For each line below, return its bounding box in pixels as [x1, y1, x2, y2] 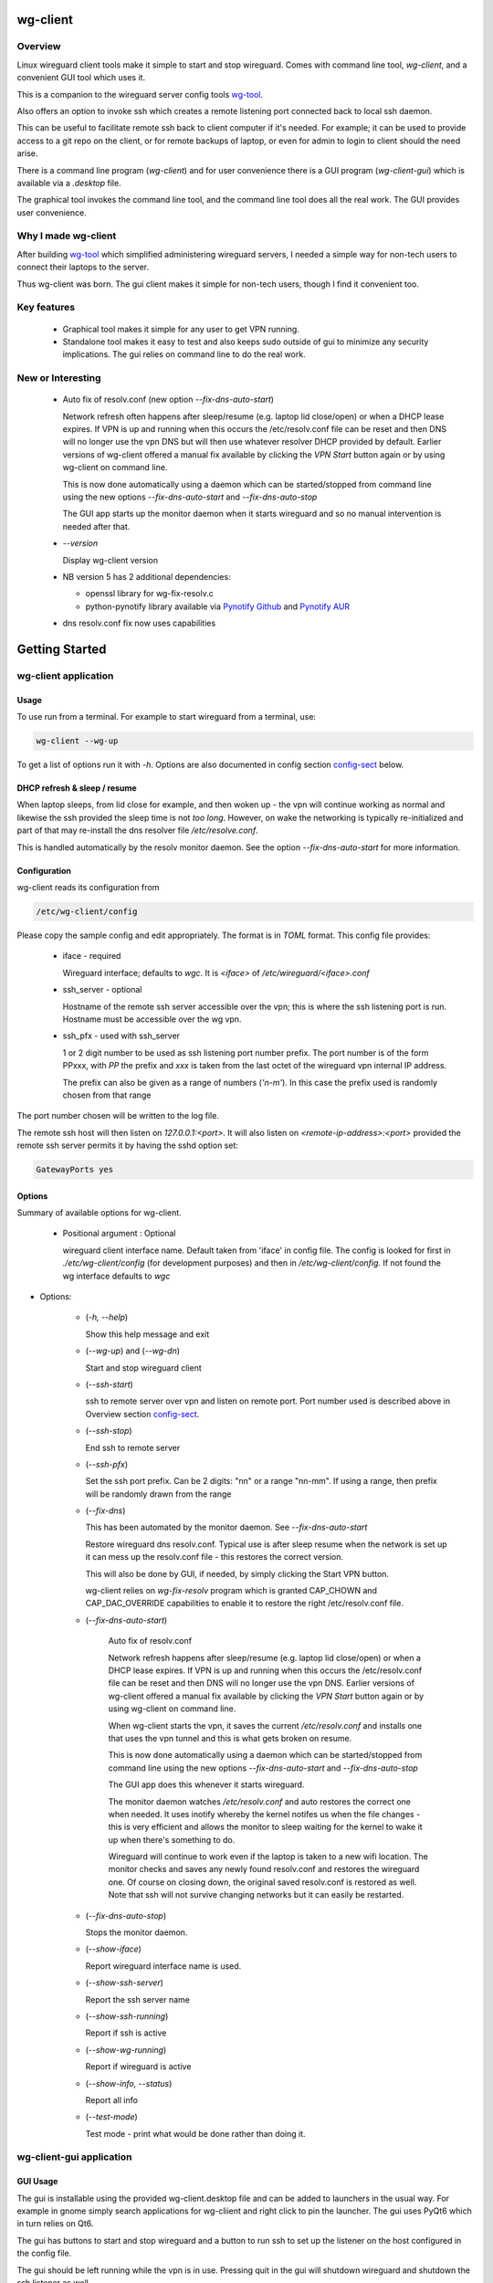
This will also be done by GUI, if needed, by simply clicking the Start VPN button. [85, 1568, 390, 1579]
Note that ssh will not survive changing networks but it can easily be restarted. [108, 1889, 404, 1900]
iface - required [62, 951, 121, 962]
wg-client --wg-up [36, 736, 119, 746]
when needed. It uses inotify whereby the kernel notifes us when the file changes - [108, 1808, 421, 1819]
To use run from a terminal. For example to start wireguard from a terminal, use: [16, 711, 317, 722]
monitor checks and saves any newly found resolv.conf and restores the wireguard [108, 1864, 420, 1875]
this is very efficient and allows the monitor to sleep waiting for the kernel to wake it [108, 1822, 424, 1833]
